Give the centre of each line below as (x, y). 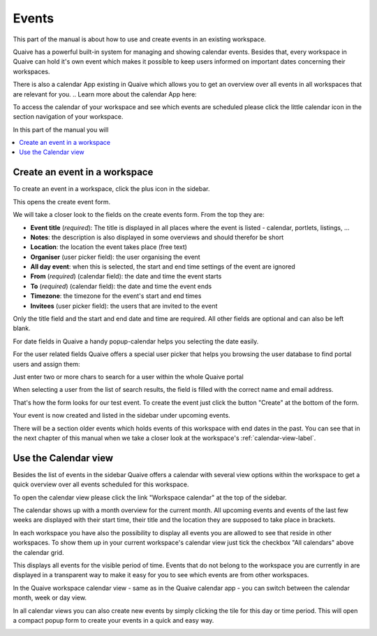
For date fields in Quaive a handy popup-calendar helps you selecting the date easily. (136, 341)
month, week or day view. (50, 598)
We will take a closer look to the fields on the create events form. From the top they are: (139, 215)
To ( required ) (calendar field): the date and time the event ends (121, 286)
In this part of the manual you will (61, 129)
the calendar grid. (38, 552)
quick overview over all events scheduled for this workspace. (101, 485)
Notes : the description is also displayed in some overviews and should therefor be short (157, 237)
